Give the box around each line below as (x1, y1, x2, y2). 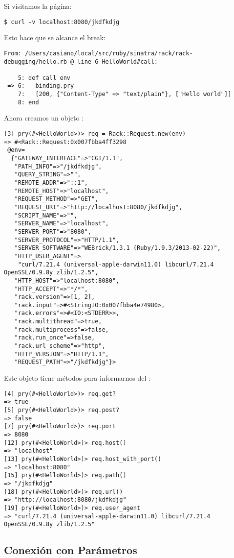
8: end (18, 98, 39, 106)
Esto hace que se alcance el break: (4, 32, 106, 43)
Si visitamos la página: (4, 1, 72, 11)
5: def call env (18, 74, 71, 81)
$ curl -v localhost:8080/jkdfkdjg (4, 18, 120, 25)
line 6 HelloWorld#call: (77, 58, 158, 65)
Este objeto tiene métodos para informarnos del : (4, 373, 150, 383)
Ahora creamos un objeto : (4, 113, 84, 123)
